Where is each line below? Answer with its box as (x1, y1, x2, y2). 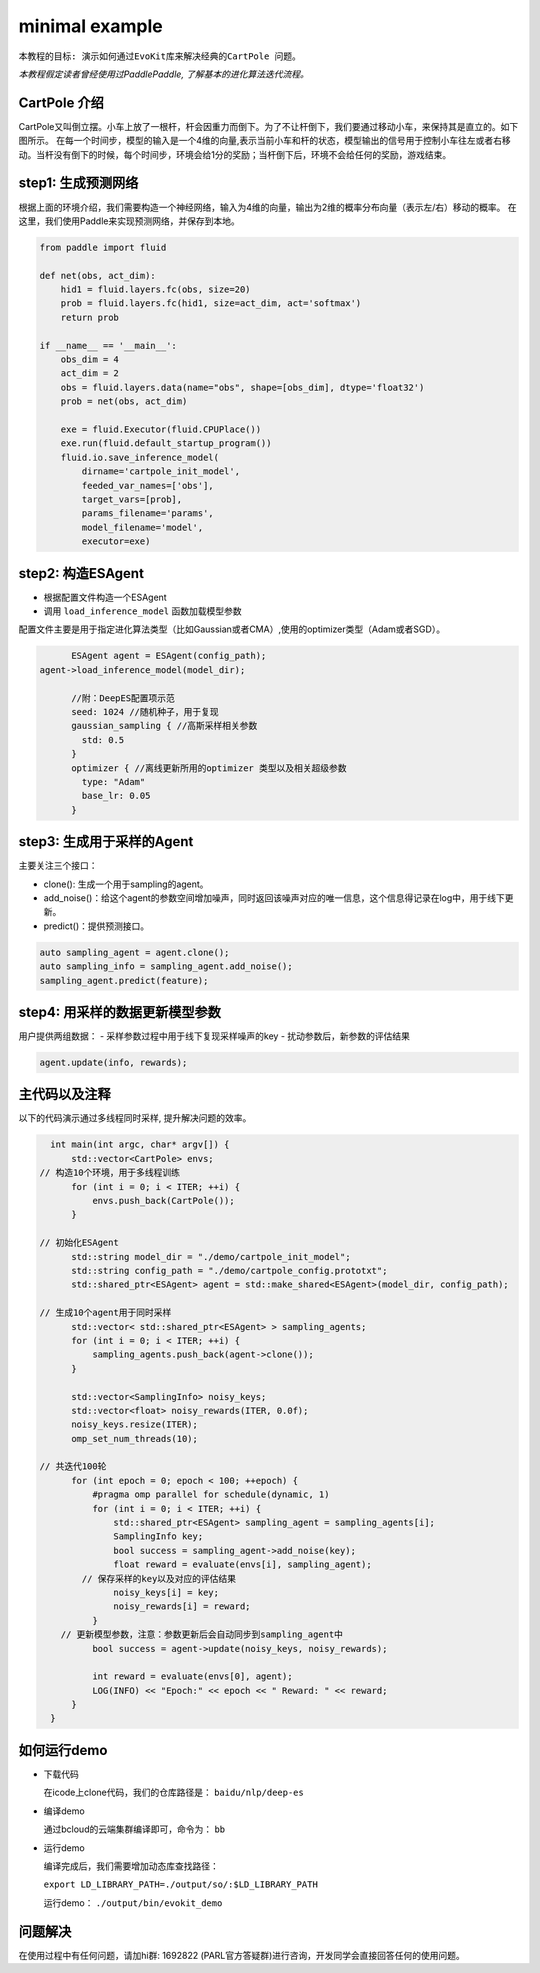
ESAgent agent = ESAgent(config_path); (71, 650, 267, 662)
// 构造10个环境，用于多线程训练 (39, 1167, 180, 1179)
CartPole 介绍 (18, 94, 104, 111)
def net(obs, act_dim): (39, 270, 157, 281)
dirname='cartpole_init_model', (81, 466, 240, 477)
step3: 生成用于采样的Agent (18, 833, 194, 850)
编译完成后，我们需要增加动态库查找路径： (43, 1860, 219, 1872)
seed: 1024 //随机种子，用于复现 (71, 706, 219, 717)
